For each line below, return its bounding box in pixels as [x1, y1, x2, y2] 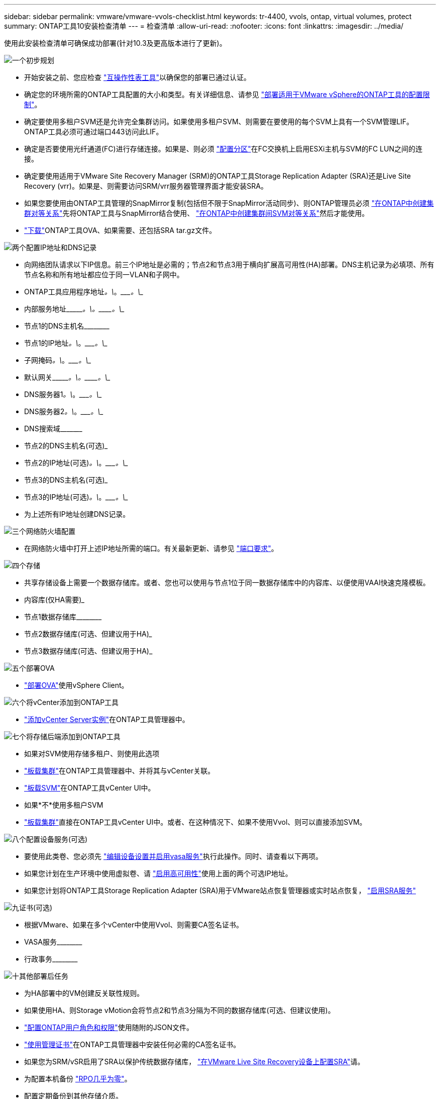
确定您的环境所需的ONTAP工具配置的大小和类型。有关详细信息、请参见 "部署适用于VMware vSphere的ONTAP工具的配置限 [24, 90, 430, 99]
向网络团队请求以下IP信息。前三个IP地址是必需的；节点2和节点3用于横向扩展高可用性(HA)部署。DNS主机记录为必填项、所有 [24, 260, 434, 269]
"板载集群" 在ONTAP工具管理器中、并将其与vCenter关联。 [24, 766, 215, 775]
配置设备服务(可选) [26, 835, 88, 843]
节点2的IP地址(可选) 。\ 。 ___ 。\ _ [24, 458, 129, 467]
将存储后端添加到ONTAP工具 [26, 732, 121, 741]
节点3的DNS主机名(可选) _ [24, 476, 108, 484]
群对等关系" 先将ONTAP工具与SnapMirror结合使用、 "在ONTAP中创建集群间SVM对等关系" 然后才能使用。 [24, 209, 369, 217]
